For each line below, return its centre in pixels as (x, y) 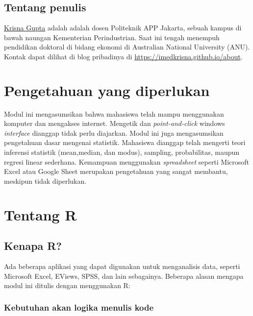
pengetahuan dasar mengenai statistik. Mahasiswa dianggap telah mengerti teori (125, 142)
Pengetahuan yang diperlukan (107, 90)
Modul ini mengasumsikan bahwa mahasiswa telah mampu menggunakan (114, 113)
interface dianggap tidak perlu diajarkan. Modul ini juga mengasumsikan (114, 133)
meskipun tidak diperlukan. (45, 181)
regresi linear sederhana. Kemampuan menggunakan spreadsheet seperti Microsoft (127, 161)
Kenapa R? (33, 246)
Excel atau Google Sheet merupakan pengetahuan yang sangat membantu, (116, 171)
